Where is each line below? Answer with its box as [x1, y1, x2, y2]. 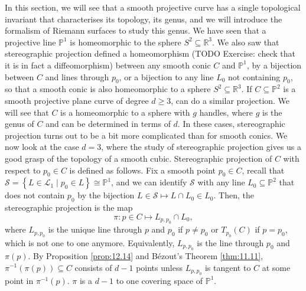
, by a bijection [246, 58, 302, 71]
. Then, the [213, 189, 254, 201]
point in [5, 274, 34, 286]
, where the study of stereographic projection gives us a [101, 140, 302, 153]
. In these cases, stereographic [177, 117, 285, 130]
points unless [136, 261, 183, 273]
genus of [5, 117, 34, 130]
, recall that [242, 164, 285, 176]
